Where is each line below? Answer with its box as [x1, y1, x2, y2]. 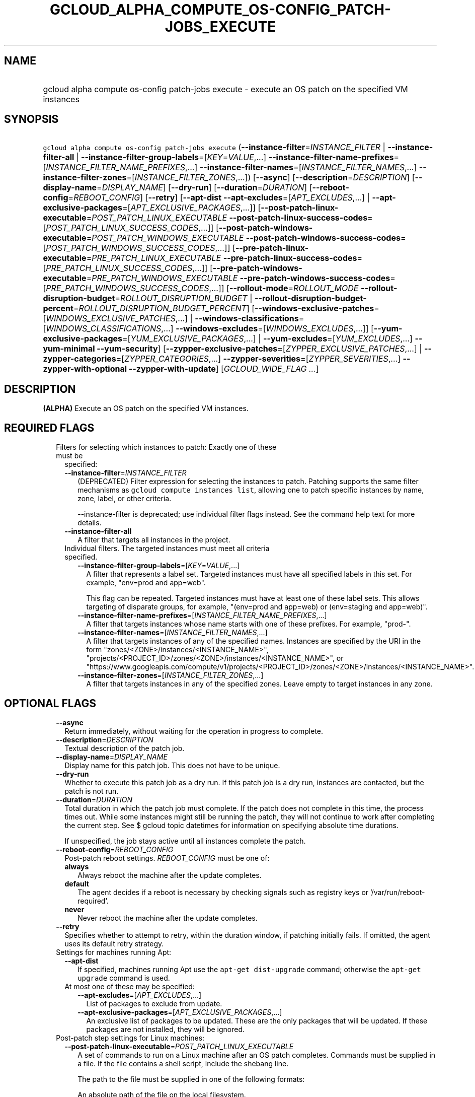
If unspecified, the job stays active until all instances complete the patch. [64, 836, 306, 845]
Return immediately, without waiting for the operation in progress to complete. [64, 726, 323, 735]
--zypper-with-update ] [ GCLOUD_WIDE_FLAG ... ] [128, 364, 319, 374]
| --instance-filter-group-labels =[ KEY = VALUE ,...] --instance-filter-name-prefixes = [76, 152, 400, 163]
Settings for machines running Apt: [56, 947, 172, 956]
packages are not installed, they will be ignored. [86, 1024, 245, 1034]
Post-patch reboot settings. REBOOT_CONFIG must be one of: [64, 853, 270, 862]
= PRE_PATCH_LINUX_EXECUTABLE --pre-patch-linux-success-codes [86, 253, 357, 263]
